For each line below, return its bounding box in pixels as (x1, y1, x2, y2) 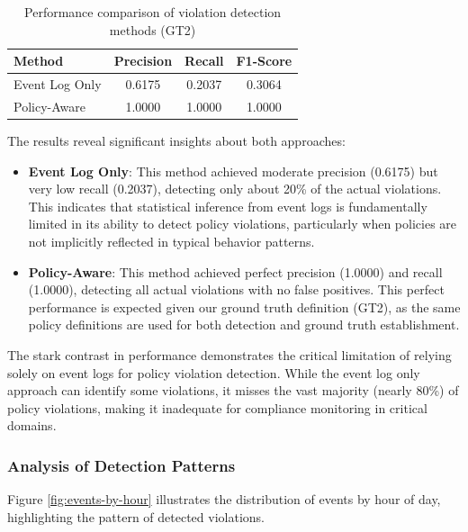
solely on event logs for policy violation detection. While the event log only (7, 363, 420, 382)
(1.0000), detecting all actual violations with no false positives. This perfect (28, 280, 445, 299)
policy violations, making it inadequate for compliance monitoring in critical (7, 398, 427, 417)
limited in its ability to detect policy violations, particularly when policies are (28, 214, 457, 233)
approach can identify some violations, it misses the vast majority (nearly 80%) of (7, 381, 459, 400)
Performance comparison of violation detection (24, 3, 282, 21)
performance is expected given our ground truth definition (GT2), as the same (28, 297, 461, 316)
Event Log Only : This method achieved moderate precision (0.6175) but (28, 161, 438, 180)
